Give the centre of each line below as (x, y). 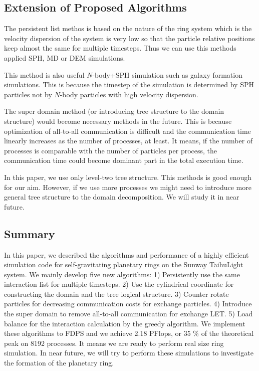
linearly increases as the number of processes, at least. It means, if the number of (128, 141)
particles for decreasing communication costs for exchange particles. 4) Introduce (128, 304)
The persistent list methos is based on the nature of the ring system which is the (128, 28)
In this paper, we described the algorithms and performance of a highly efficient (126, 254)
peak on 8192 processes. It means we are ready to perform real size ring (114, 343)
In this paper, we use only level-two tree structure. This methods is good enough (128, 177)
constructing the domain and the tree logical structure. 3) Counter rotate (116, 294)
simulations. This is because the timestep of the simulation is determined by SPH (129, 84)
